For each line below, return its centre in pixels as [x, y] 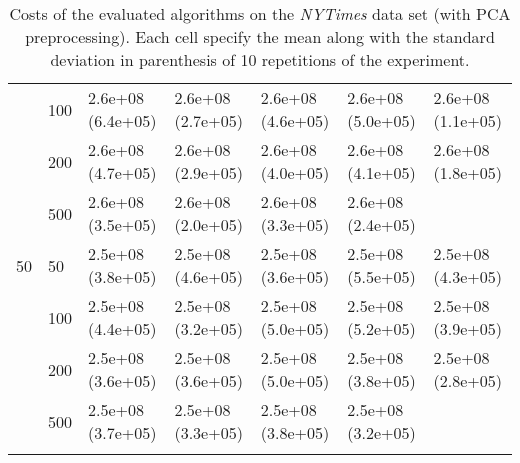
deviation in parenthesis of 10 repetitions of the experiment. [260, 59]
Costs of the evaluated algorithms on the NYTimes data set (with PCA [260, 13]
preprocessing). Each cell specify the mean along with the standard [260, 36]
